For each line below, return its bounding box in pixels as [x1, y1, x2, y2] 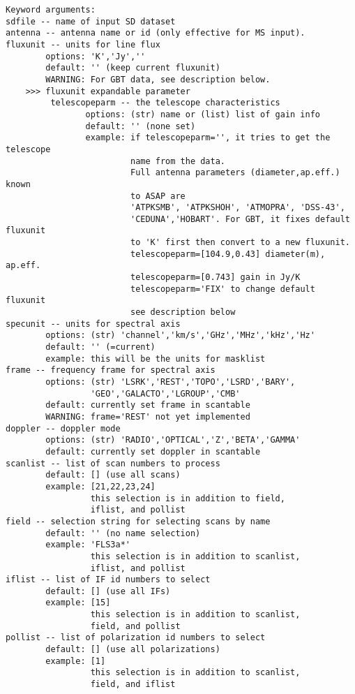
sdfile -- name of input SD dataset [6, 16, 176, 27]
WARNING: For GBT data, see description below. [45, 74, 271, 84]
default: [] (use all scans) [45, 470, 181, 480]
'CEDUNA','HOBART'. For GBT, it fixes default [130, 214, 350, 224]
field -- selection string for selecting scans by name [6, 516, 271, 526]
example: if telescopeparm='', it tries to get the [85, 133, 331, 143]
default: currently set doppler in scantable [45, 446, 261, 457]
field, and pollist [90, 621, 181, 631]
